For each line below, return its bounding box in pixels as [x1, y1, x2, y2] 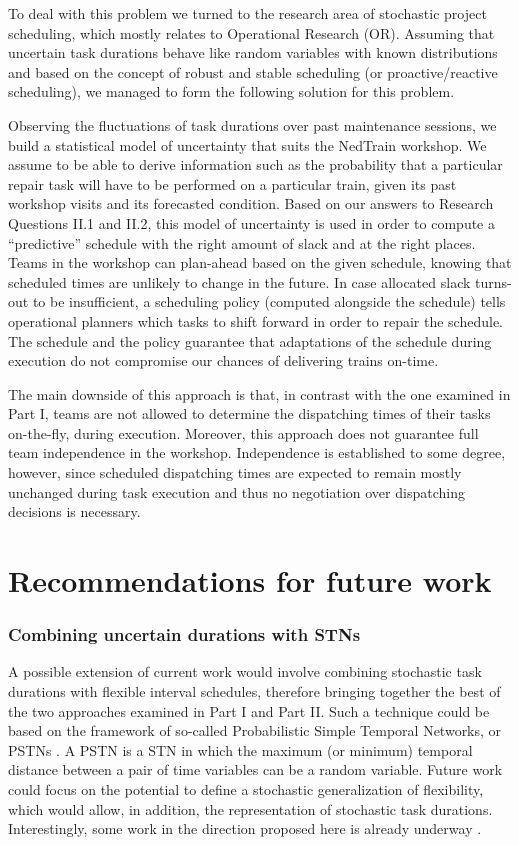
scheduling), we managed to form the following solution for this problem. [8, 81, 455, 102]
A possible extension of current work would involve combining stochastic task [8, 661, 482, 682]
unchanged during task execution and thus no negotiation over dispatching [8, 481, 465, 502]
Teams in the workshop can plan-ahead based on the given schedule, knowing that [8, 252, 512, 273]
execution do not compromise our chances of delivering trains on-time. [8, 350, 439, 371]
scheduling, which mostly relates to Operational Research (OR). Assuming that [8, 22, 495, 43]
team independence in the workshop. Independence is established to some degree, [8, 442, 506, 463]
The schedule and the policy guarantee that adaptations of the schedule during [8, 330, 492, 351]
